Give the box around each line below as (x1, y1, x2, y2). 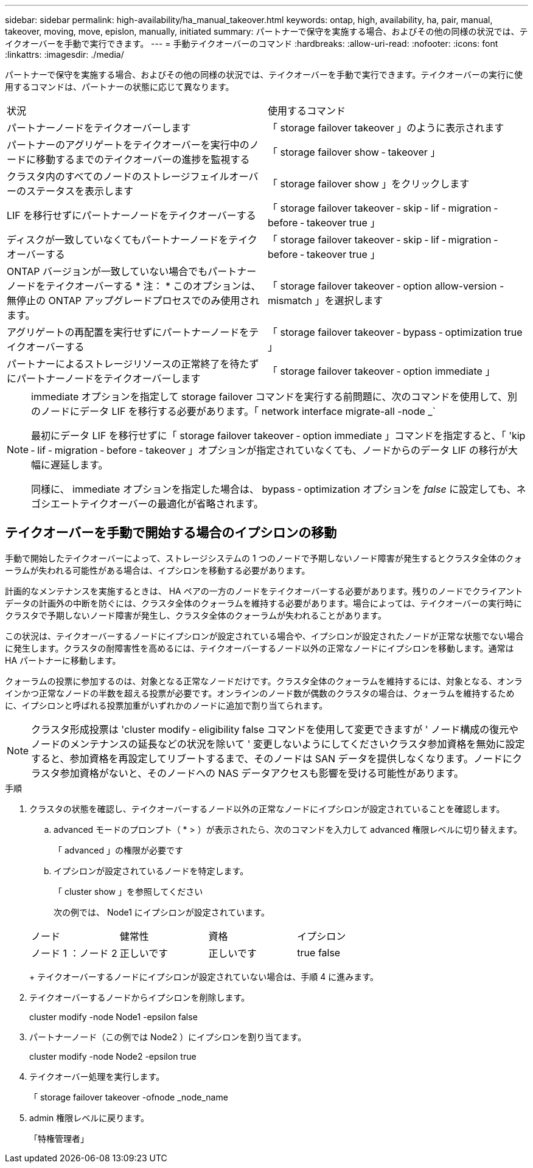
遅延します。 (51, 459, 108, 471)
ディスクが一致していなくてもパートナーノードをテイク (7, 234, 257, 246)
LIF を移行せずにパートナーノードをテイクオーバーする (7, 209, 256, 221)
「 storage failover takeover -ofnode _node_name (29, 1091, 228, 1102)
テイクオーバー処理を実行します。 (29, 1071, 165, 1082)
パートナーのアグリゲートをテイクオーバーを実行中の (7, 139, 249, 151)
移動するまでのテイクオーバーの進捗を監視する (36, 153, 250, 165)
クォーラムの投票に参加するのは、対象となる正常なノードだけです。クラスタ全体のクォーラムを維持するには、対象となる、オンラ (5, 675, 523, 686)
